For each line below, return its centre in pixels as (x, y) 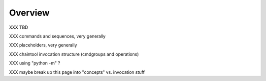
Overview (29, 13)
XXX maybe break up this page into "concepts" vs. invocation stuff (77, 72)
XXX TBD (18, 27)
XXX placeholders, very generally (43, 45)
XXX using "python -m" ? (35, 63)
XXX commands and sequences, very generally (57, 36)
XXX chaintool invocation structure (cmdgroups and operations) (74, 54)
